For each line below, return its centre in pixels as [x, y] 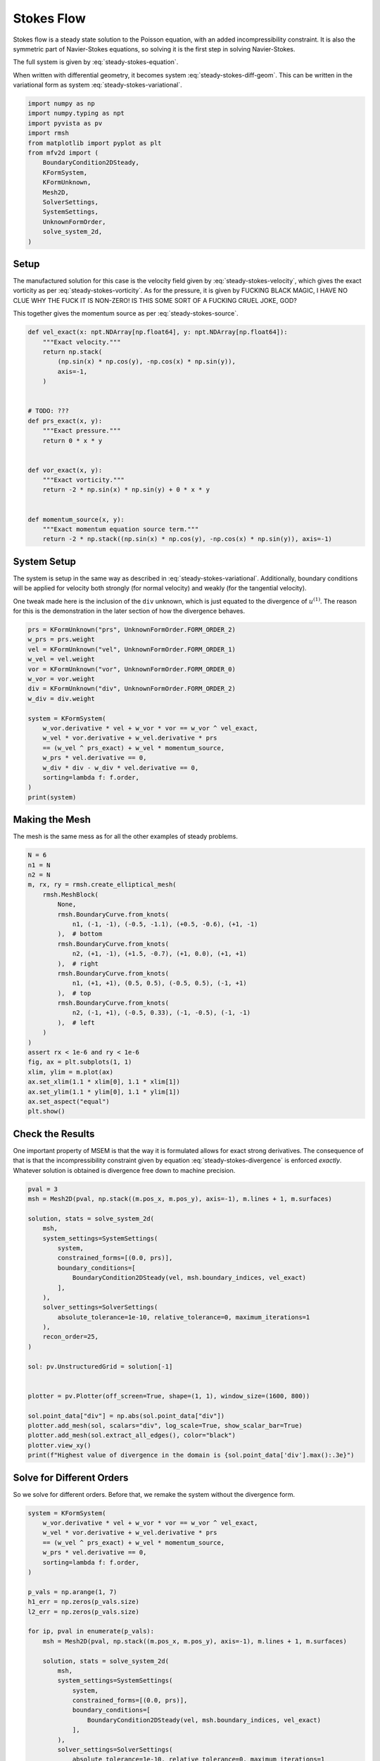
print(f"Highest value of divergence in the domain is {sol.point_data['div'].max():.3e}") [191, 1455]
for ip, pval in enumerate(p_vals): [91, 1631]
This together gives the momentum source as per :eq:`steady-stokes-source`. [126, 313]
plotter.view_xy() [59, 1445]
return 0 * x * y [72, 441]
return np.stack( [72, 352]
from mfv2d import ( [63, 153]
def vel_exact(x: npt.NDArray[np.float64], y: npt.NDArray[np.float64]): [158, 332]
